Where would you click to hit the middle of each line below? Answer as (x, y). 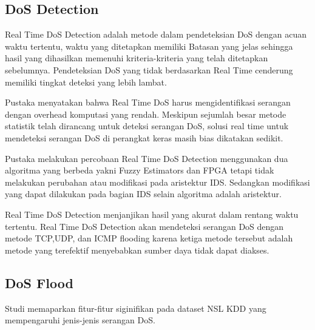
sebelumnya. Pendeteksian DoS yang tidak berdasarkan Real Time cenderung (149, 69)
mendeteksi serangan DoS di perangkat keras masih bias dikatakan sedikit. (144, 137)
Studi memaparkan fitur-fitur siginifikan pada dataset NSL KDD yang (136, 308)
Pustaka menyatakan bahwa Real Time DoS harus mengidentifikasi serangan (148, 102)
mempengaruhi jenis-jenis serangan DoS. (80, 320)
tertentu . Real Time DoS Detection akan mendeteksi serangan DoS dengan (144, 226)
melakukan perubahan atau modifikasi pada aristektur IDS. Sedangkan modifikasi (157, 182)
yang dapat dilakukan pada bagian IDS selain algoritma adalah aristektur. (143, 194)
